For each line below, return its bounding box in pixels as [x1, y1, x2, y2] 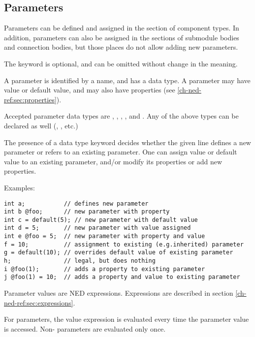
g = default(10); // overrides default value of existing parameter [4, 249, 233, 256]
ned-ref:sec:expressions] [4, 297, 73, 307]
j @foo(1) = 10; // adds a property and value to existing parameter [4, 274, 240, 281]
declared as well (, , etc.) [4, 120, 78, 130]
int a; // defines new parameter [4, 200, 149, 207]
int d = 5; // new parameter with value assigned [4, 224, 191, 232]
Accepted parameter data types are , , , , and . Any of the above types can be [4, 111, 239, 121]
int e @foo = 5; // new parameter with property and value [4, 233, 205, 240]
